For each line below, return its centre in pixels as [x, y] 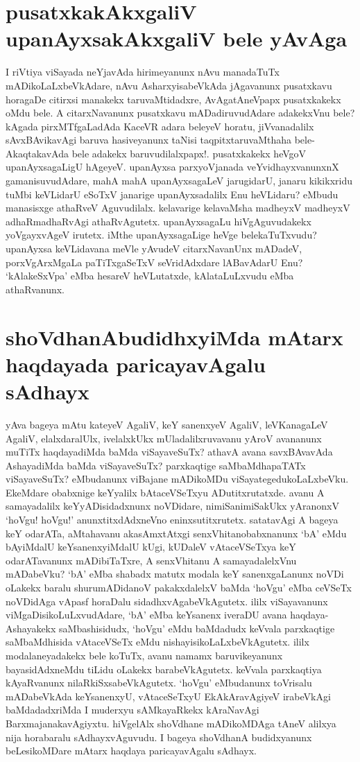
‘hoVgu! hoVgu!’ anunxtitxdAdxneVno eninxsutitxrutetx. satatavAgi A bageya [172, 520]
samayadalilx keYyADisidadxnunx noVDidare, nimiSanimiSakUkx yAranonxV [172, 506]
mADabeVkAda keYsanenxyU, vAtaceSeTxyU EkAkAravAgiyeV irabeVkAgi [168, 696]
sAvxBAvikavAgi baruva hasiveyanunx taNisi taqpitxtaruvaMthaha [149, 140]
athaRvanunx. [35, 289]
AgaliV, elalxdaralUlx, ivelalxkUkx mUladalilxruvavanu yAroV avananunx [164, 438]
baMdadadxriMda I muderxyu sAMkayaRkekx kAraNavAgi [132, 710]
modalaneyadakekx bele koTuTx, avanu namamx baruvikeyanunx [144, 655]
